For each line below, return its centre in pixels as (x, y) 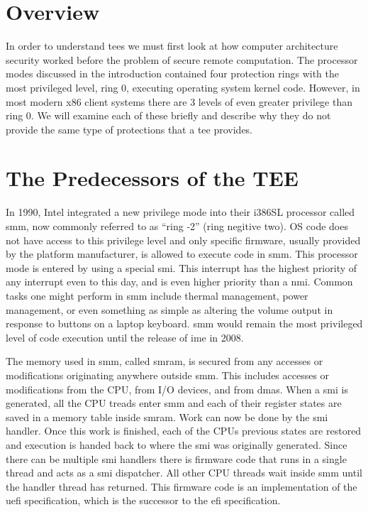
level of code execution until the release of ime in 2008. (125, 337)
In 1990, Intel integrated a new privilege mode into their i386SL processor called (180, 212)
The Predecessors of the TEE (152, 178)
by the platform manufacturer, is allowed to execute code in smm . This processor (182, 254)
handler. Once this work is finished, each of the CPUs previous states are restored (184, 431)
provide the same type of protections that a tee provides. (129, 129)
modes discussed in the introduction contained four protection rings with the (172, 73)
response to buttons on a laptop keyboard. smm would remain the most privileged (184, 323)
